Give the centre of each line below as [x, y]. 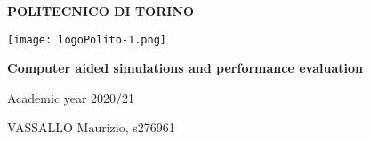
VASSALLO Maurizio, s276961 [91, 127]
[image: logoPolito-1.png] [87, 39]
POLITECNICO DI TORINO [101, 11]
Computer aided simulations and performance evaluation [185, 68]
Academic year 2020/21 [71, 97]
